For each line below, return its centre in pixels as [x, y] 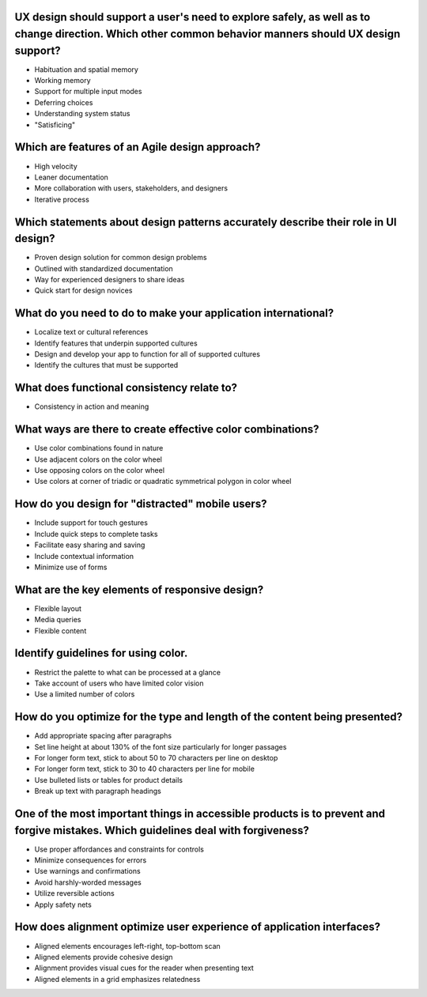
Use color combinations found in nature [99, 448]
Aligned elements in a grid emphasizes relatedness [117, 979]
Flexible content [60, 631]
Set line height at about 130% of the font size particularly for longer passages [161, 746]
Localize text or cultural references [91, 332]
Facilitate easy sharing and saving [90, 545]
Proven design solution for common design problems [121, 258]
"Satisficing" [55, 125]
